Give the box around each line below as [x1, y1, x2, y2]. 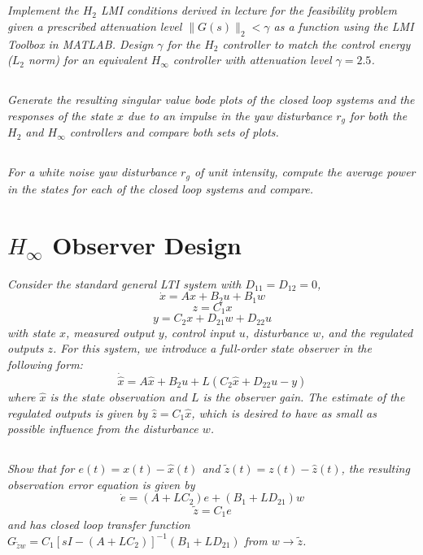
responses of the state [7, 106, 114, 124]
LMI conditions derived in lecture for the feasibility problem [101, 2, 397, 19]
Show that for [7, 460, 75, 477]
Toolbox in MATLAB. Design [7, 35, 154, 52]
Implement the [7, 2, 79, 19]
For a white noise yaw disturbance [7, 163, 177, 180]
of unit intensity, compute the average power [194, 163, 416, 180]
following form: [7, 355, 83, 372]
